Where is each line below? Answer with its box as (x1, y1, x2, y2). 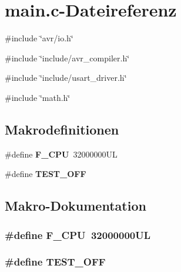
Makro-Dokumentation (5, 196, 146, 215)
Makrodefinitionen (5, 120, 119, 138)
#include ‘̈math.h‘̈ (5, 91, 71, 103)
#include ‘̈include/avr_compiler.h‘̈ (5, 51, 130, 64)
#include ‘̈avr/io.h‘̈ (5, 32, 73, 44)
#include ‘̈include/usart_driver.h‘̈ (5, 71, 127, 84)
